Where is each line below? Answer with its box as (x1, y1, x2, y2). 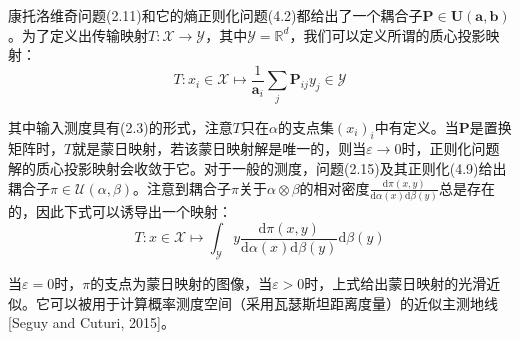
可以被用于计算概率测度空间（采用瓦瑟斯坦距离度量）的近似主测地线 (49, 292, 498, 313)
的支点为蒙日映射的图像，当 (90, 273, 273, 294)
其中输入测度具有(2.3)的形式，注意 (8, 116, 233, 137)
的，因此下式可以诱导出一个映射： (8, 201, 232, 222)
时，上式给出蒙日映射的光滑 (304, 273, 487, 294)
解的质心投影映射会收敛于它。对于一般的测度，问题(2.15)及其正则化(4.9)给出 (8, 157, 507, 178)
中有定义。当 (374, 116, 459, 137)
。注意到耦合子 (133, 177, 232, 198)
